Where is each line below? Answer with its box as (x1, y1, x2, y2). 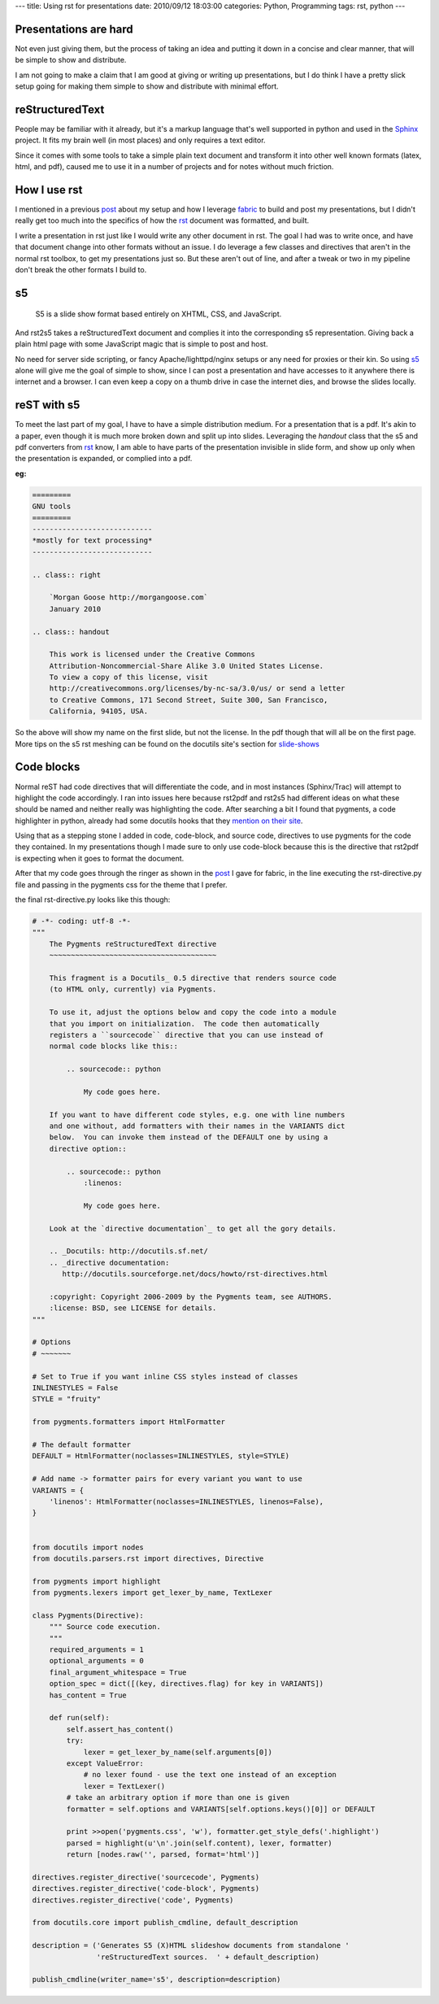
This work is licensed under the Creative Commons (49, 650, 255, 659)
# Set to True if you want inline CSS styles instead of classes (32, 1371, 298, 1381)
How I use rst (15, 183, 83, 197)
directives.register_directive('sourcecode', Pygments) (32, 1872, 260, 1882)
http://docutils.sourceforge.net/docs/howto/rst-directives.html (62, 1270, 328, 1279)
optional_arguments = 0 (49, 1656, 144, 1666)
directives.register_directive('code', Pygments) (32, 1895, 234, 1905)
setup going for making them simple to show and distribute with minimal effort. (15, 81, 280, 91)
